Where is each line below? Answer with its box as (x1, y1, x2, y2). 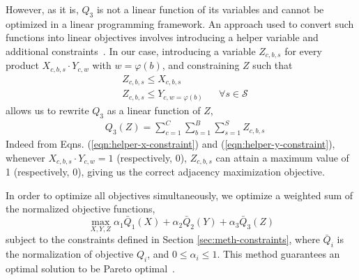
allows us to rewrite (6, 102, 89, 117)
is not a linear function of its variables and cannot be (96, 2, 324, 16)
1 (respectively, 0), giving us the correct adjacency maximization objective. (6, 164, 325, 179)
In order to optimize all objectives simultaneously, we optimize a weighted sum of (6, 187, 353, 202)
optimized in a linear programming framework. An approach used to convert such (6, 16, 354, 31)
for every (284, 43, 322, 58)
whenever (6, 150, 45, 164)
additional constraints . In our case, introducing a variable (6, 43, 256, 58)
